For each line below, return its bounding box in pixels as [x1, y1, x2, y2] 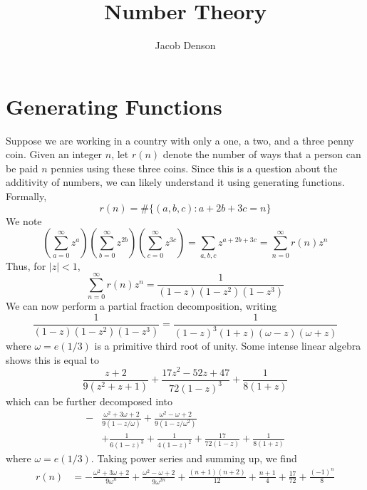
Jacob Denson [155, 38, 216, 53]
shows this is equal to [6, 352, 99, 367]
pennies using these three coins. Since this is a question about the [51, 160, 338, 175]
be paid [6, 160, 38, 175]
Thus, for [6, 258, 46, 273]
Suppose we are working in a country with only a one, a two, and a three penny [6, 132, 354, 147]
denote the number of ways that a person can [162, 147, 361, 162]
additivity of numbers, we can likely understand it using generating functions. [6, 174, 345, 189]
